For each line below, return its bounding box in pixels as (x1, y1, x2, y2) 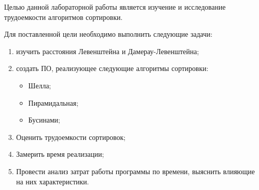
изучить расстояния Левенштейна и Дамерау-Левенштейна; (16, 45, 199, 56)
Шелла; (28, 80, 51, 90)
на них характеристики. (16, 176, 89, 186)
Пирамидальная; (28, 97, 79, 108)
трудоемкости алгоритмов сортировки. (4, 11, 123, 22)
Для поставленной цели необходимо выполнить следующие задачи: (4, 29, 213, 39)
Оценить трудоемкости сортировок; (16, 131, 126, 142)
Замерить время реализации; (16, 149, 104, 159)
